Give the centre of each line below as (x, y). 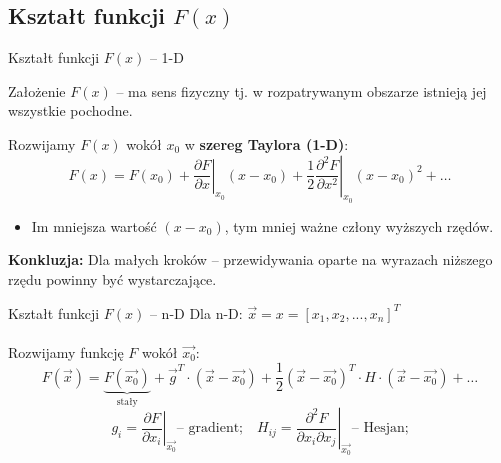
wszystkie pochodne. (70, 110)
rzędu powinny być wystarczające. (112, 278)
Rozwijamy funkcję (66, 351)
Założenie (37, 90)
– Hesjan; (380, 428)
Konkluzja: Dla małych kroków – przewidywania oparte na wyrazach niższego (250, 259)
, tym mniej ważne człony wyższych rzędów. (359, 225)
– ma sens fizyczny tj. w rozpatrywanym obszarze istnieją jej (301, 90)
